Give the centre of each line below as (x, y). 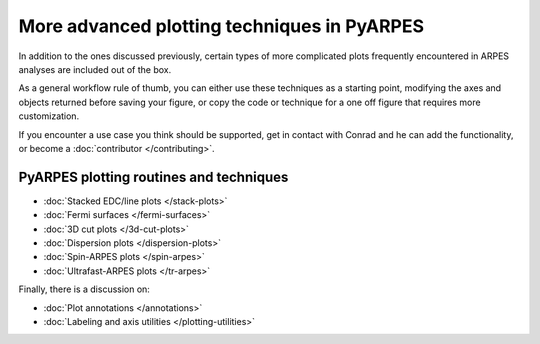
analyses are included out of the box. (95, 69)
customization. (49, 116)
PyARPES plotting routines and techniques (153, 176)
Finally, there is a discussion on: (84, 289)
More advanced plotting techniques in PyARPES (221, 26)
